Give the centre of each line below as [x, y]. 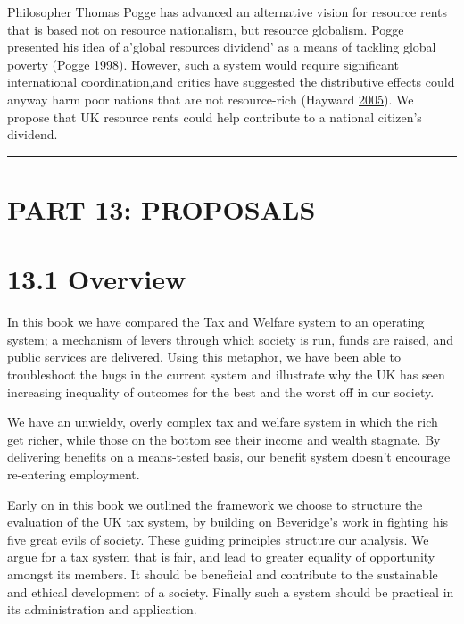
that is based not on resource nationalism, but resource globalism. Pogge [206, 29]
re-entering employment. [74, 474]
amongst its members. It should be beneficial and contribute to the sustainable [223, 574]
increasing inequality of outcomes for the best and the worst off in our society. [221, 391]
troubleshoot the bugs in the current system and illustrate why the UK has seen [226, 374]
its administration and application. [102, 609]
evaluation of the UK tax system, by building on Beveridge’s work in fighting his [228, 522]
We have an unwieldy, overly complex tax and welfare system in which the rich [223, 422]
